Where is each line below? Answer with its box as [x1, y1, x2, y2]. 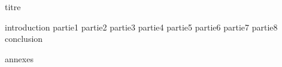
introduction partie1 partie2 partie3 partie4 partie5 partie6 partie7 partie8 [5, 20, 278, 33]
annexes [5, 52, 34, 65]
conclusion [5, 32, 43, 45]
